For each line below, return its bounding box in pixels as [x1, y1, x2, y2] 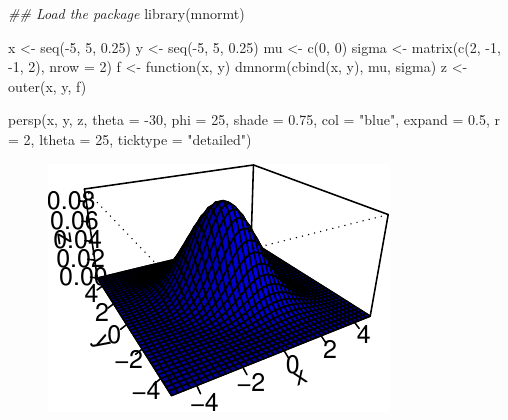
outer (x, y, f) [8, 75, 87, 96]
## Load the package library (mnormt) [8, 3, 245, 23]
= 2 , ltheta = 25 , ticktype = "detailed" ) [8, 128, 252, 149]
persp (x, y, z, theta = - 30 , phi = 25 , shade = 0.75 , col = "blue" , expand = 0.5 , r [8, 109, 500, 130]
